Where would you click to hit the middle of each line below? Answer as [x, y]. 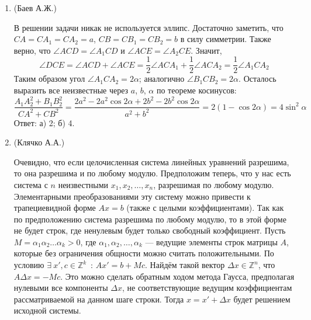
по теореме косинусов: [196, 90]
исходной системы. [47, 310]
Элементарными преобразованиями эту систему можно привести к [132, 196]
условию [29, 265]
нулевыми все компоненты [61, 288]
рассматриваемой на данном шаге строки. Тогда [99, 299]
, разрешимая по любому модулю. [214, 184]
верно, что [32, 50]
